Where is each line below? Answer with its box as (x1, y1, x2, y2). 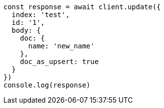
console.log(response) (3, 81, 91, 89)
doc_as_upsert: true (20, 58, 99, 65)
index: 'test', (11, 11, 70, 19)
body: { (11, 26, 41, 34)
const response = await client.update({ (3, 3, 161, 11)
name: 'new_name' (28, 42, 95, 50)
